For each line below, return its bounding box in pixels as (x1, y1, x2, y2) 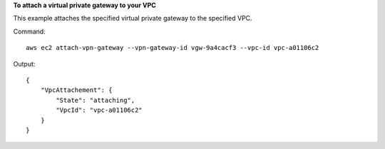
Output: (13, 59, 36, 68)
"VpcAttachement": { (40, 86, 113, 94)
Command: (13, 27, 46, 36)
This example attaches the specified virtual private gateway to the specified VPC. (13, 14, 252, 23)
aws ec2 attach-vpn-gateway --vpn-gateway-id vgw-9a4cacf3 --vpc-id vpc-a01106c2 (26, 43, 319, 52)
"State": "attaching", (56, 96, 135, 104)
